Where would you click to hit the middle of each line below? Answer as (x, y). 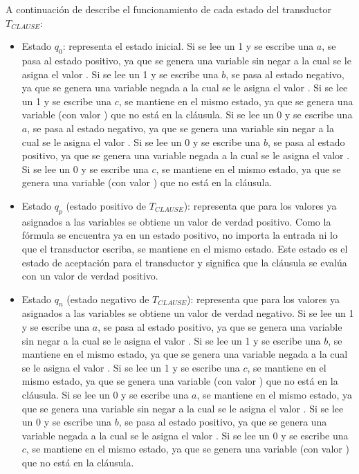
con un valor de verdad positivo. (90, 276)
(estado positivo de (106, 205)
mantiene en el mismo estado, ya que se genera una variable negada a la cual (185, 354)
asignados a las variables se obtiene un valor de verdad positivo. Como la (176, 221)
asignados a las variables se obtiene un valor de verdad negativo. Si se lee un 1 (188, 313)
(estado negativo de (108, 299)
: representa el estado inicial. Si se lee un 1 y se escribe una (188, 46)
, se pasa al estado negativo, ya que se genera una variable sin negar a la (181, 128)
